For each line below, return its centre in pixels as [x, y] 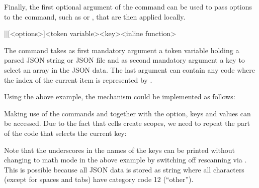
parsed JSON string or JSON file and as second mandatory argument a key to [124, 60]
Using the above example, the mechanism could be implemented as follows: [120, 97]
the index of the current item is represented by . [78, 79]
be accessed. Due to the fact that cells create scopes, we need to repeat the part [127, 123]
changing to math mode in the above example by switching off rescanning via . [125, 160]
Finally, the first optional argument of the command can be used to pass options [128, 7]
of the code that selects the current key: [65, 133]
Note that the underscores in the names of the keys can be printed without [119, 150]
